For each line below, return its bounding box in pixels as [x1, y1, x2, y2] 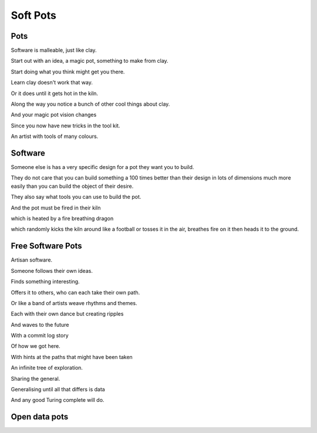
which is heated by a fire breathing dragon [11, 215, 114, 222]
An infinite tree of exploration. [11, 364, 83, 371]
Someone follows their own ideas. [11, 267, 93, 274]
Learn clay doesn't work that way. [11, 79, 93, 86]
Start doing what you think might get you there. [11, 68, 125, 75]
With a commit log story [11, 332, 69, 339]
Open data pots [11, 412, 69, 422]
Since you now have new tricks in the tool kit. [11, 122, 120, 129]
